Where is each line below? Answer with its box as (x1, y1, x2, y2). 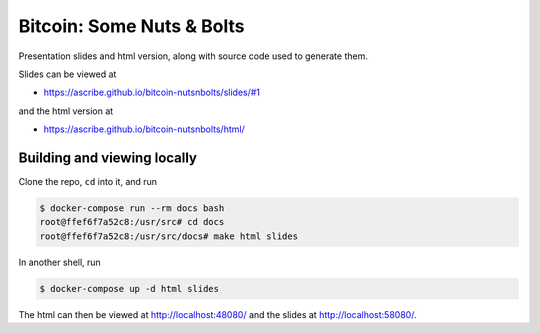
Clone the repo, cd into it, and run (18, 176, 158, 188)
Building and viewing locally (18, 149, 197, 166)
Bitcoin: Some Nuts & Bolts (18, 15, 245, 37)
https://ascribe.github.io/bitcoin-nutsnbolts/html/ (43, 123, 245, 135)
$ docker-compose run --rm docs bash (39, 203, 225, 214)
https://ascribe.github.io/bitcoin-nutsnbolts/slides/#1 (43, 86, 260, 99)
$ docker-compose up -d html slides (39, 283, 220, 294)
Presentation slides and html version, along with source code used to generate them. (18, 50, 369, 62)
